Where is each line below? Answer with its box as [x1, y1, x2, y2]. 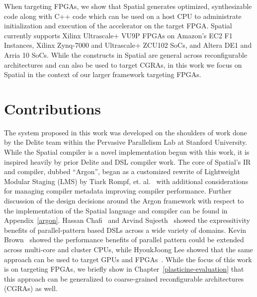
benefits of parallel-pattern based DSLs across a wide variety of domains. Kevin [4, 224, 247, 235]
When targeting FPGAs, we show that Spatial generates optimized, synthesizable [4, 1, 252, 11]
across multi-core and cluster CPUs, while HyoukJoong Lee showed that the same [4, 244, 253, 254]
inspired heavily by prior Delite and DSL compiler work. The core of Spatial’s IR [4, 156, 251, 167]
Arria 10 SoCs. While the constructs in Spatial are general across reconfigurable [4, 49, 248, 60]
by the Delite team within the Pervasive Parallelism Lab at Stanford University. [4, 137, 248, 147]
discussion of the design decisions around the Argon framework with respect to [4, 196, 244, 206]
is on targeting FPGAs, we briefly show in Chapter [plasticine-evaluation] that [4, 264, 244, 274]
